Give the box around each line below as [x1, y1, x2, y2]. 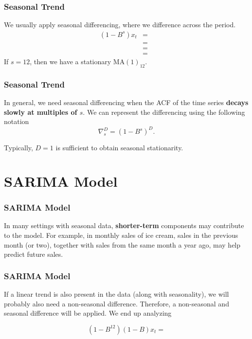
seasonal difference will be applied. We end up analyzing [4, 308, 172, 318]
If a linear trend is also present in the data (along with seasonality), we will [4, 289, 229, 299]
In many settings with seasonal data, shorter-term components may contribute [4, 220, 244, 231]
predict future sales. [4, 249, 63, 259]
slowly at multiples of [4, 107, 77, 117]
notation [4, 116, 29, 126]
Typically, [4, 143, 33, 153]
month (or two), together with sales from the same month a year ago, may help [4, 239, 241, 250]
